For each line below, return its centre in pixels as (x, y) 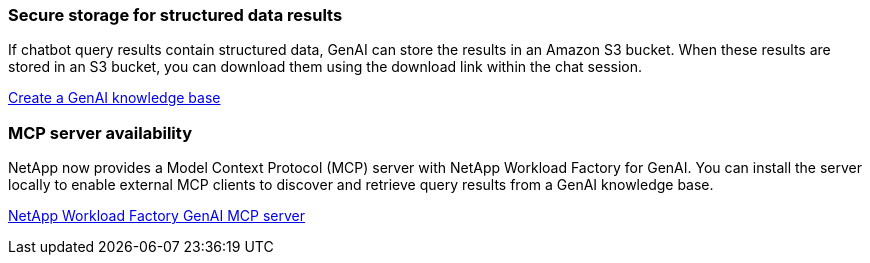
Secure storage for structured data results (175, 15)
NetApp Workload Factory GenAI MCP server (156, 216)
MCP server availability (100, 132)
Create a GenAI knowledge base (114, 98)
